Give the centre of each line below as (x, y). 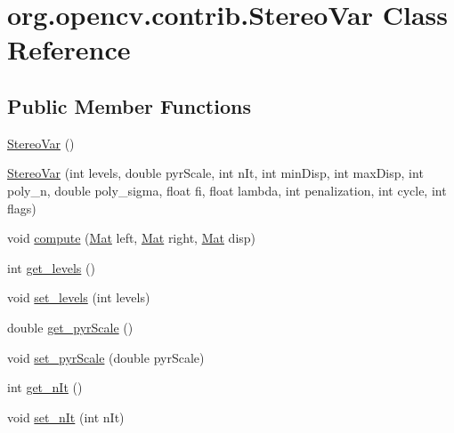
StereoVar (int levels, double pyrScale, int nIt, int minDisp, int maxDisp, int (215, 173)
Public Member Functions (129, 105)
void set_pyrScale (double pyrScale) (106, 357)
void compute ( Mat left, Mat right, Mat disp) (132, 238)
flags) (22, 208)
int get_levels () (51, 267)
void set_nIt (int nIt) (66, 417)
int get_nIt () (45, 387)
